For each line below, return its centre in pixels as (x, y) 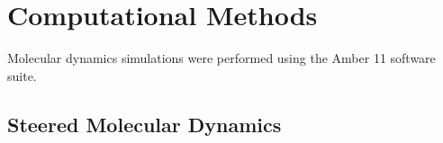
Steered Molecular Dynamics (145, 124)
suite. (22, 75)
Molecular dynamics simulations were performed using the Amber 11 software (221, 58)
